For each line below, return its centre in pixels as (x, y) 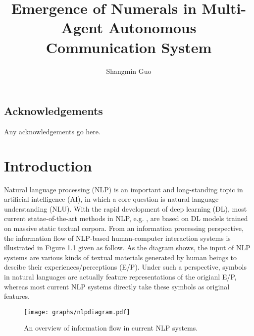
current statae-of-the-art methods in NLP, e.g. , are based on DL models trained (126, 218)
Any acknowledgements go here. (52, 131)
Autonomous (152, 28)
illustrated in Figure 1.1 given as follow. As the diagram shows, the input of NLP (127, 248)
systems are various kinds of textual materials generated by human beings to (121, 257)
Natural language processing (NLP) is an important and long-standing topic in (124, 189)
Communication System (129, 47)
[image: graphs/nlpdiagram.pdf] (77, 312)
